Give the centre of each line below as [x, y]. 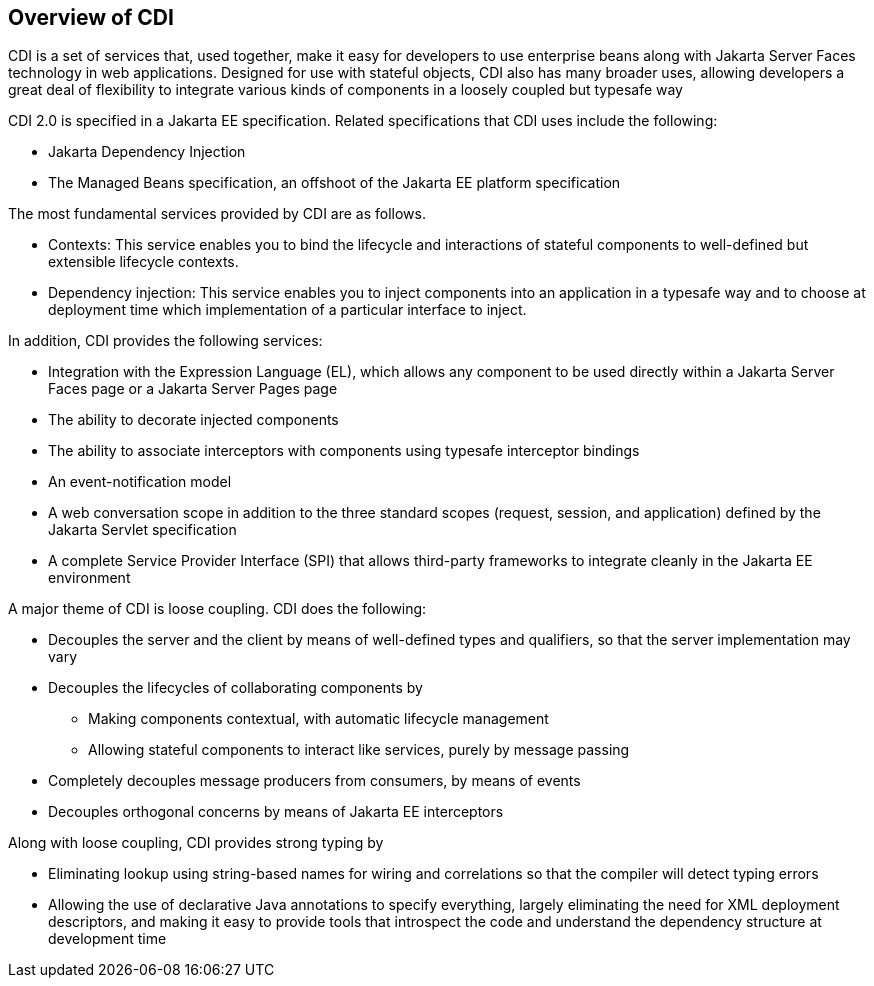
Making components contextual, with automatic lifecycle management [318, 719]
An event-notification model [140, 482]
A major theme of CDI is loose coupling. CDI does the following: [217, 609]
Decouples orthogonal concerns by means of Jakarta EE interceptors [276, 812]
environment [89, 578]
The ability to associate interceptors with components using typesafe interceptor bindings [344, 451]
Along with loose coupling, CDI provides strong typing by [196, 843]
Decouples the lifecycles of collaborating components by [235, 688]
